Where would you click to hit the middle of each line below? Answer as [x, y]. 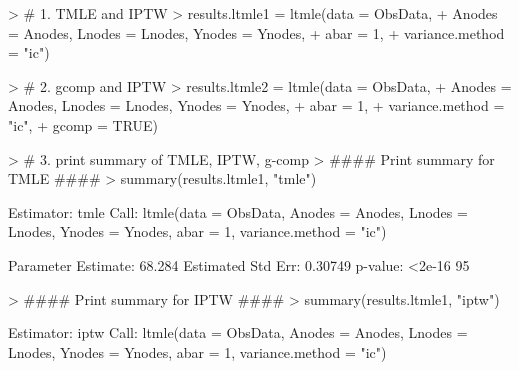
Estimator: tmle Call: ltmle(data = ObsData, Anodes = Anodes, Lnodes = [238, 211]
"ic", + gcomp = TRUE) [83, 124]
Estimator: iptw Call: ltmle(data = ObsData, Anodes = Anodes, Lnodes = [238, 332]
